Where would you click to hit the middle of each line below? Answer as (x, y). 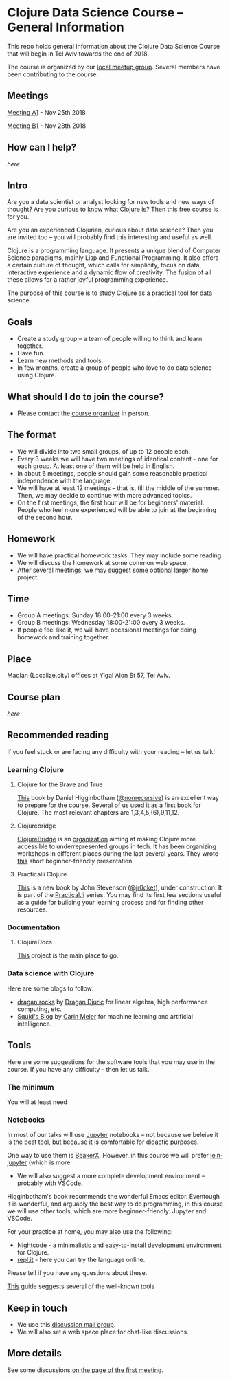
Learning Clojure (35, 769)
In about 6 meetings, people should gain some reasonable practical (112, 473)
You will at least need (37, 1102)
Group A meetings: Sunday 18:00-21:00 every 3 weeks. (95, 615)
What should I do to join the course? (86, 397)
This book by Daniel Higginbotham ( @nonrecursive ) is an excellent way (118, 798)
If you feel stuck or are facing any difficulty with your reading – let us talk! (111, 751)
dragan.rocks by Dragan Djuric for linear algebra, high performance (112, 1002)
